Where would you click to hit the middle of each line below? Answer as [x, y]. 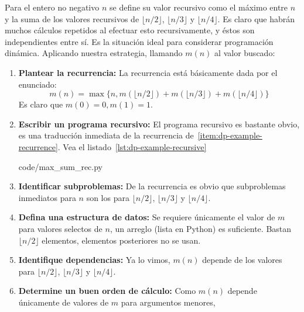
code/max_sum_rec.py [61, 166]
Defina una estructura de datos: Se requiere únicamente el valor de [147, 217]
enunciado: [37, 84]
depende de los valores [242, 260]
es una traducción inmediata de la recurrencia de [106, 135]
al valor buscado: [245, 53]
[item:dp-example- [230, 135]
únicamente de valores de [64, 302]
